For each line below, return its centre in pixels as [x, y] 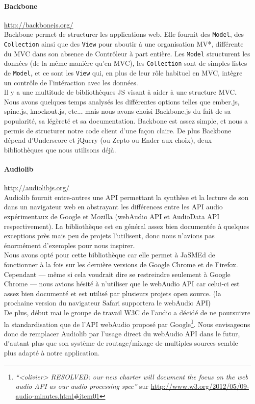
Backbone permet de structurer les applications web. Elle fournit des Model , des [124, 34]
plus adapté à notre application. [52, 352]
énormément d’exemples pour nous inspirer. [69, 245]
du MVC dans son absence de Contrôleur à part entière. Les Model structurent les [127, 53]
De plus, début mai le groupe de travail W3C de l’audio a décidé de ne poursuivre [127, 312]
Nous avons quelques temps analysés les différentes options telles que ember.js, [122, 101]
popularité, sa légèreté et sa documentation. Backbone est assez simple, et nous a [126, 121]
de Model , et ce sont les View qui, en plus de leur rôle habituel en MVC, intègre [123, 73]
